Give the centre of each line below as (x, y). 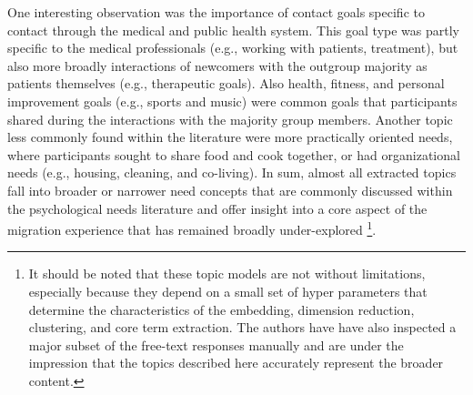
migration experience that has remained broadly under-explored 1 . (192, 228)
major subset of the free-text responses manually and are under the (216, 344)
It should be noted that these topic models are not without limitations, (227, 273)
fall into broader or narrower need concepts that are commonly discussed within (230, 190)
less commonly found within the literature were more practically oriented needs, (230, 137)
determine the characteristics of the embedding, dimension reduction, (221, 309)
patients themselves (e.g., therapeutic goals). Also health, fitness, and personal (226, 83)
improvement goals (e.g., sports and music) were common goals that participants (232, 101)
